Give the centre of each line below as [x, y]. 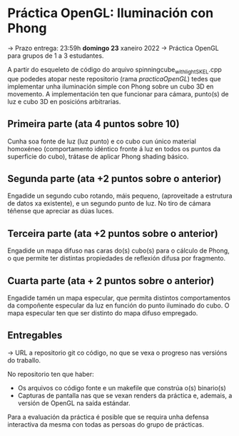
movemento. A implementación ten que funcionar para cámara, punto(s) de [118, 93]
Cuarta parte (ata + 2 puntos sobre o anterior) [111, 281]
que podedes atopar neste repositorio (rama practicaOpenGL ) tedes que [114, 78]
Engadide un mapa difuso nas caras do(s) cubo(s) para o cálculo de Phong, [118, 250]
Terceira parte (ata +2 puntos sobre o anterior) [113, 233]
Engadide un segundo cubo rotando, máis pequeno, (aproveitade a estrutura [120, 196]
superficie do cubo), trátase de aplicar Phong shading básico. [98, 156]
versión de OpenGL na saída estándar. [74, 403]
